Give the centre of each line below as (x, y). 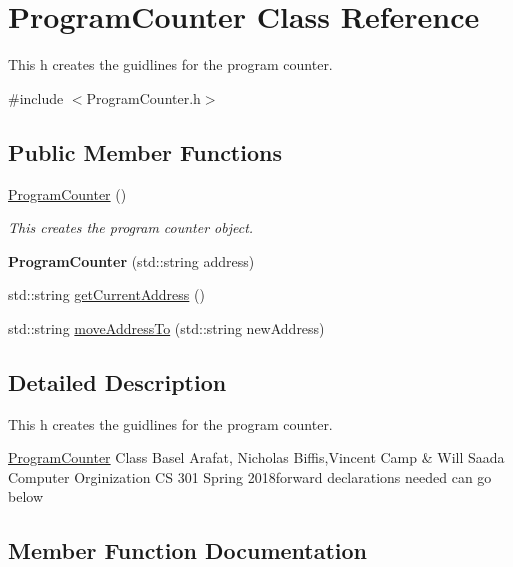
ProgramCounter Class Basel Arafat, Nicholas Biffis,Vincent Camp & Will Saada (256, 457)
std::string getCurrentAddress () (106, 294)
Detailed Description (117, 381)
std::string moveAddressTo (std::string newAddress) (166, 327)
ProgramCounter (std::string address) (131, 260)
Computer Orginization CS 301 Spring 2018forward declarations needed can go (250, 476)
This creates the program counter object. (131, 227)
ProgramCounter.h (143, 97)
